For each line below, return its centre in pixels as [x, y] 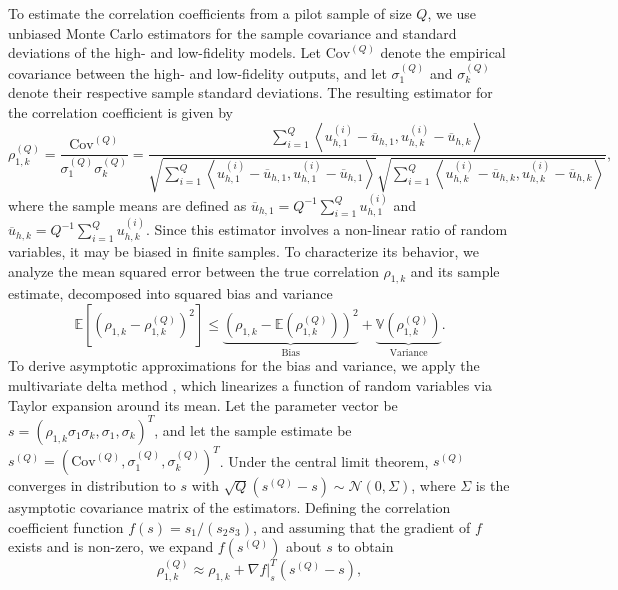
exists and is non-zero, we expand [111, 546]
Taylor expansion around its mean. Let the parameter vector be [203, 404]
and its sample [455, 270]
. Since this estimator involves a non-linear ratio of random [327, 229]
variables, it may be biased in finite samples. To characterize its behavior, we [244, 251]
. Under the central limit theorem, [324, 460]
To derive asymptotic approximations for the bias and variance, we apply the [244, 365]
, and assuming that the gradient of [362, 526]
